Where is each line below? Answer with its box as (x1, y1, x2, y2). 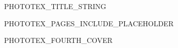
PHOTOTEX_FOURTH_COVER (4, 35, 113, 45)
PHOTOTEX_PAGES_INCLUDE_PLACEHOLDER (4, 18, 174, 28)
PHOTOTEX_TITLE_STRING (4, 1, 106, 11)
